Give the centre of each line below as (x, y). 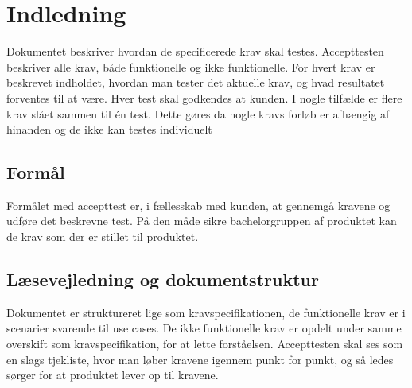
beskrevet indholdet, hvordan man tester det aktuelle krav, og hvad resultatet (196, 82)
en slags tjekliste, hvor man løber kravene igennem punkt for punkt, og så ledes (200, 359)
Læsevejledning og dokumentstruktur (163, 279)
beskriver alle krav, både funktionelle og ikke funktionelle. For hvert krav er (191, 66)
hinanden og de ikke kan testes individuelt (109, 129)
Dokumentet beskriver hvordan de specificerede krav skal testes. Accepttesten (195, 51)
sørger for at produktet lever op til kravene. (113, 375)
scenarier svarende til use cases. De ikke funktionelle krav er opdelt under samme (204, 328)
